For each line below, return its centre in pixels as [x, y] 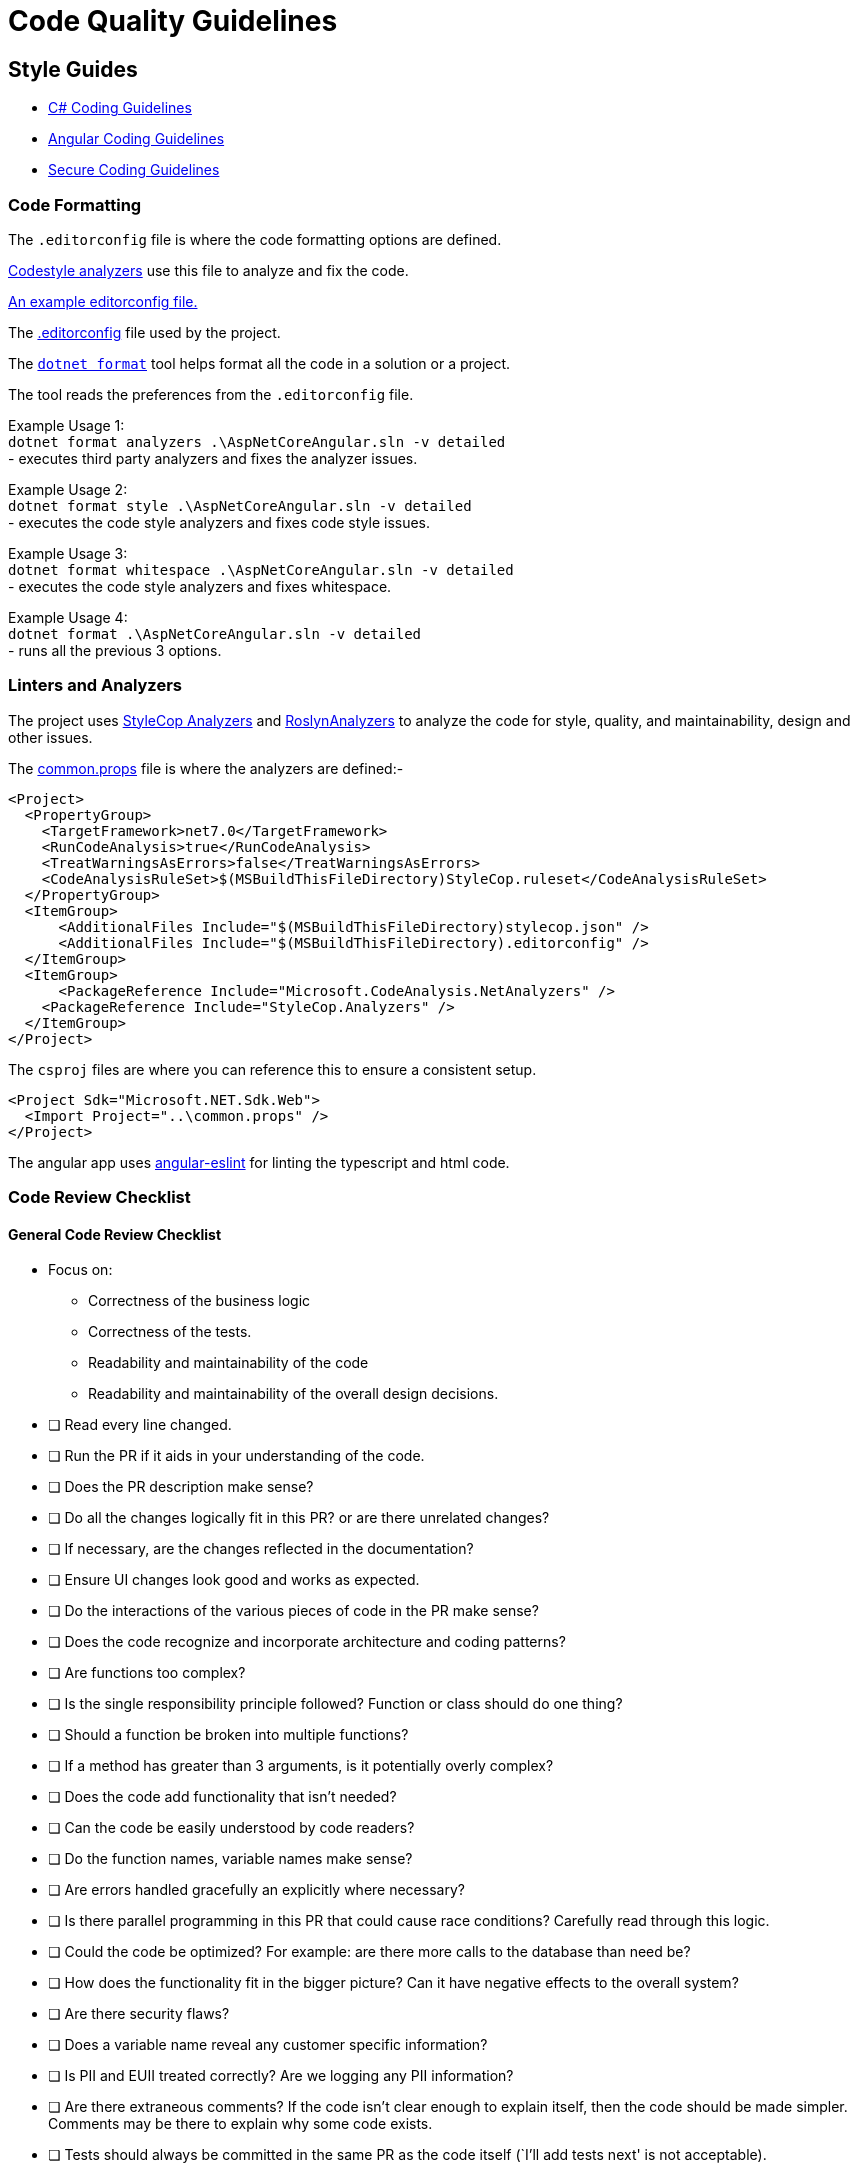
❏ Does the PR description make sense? [181, 1487]
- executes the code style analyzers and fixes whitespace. [200, 586]
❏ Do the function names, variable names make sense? [230, 1859]
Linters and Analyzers [95, 685]
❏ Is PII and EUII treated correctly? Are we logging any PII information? [281, 2076]
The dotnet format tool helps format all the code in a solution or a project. [259, 363]
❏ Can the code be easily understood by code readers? [231, 1828]
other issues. [50, 737]
